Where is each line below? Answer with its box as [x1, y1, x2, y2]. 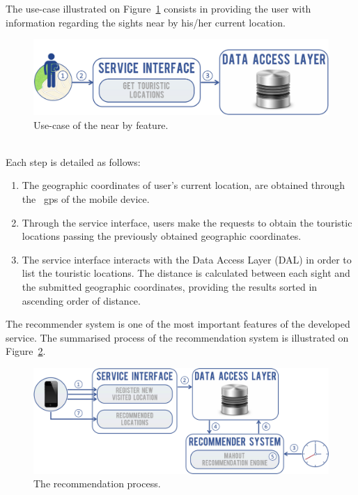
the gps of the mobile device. [22, 192, 150, 206]
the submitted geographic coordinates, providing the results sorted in [22, 280, 318, 294]
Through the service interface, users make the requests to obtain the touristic [22, 215, 352, 229]
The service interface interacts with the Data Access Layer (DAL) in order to [22, 252, 352, 266]
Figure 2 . [6, 344, 46, 358]
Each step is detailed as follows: [6, 154, 141, 169]
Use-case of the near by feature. [33, 117, 169, 132]
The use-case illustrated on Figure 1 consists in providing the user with [6, 1, 311, 15]
